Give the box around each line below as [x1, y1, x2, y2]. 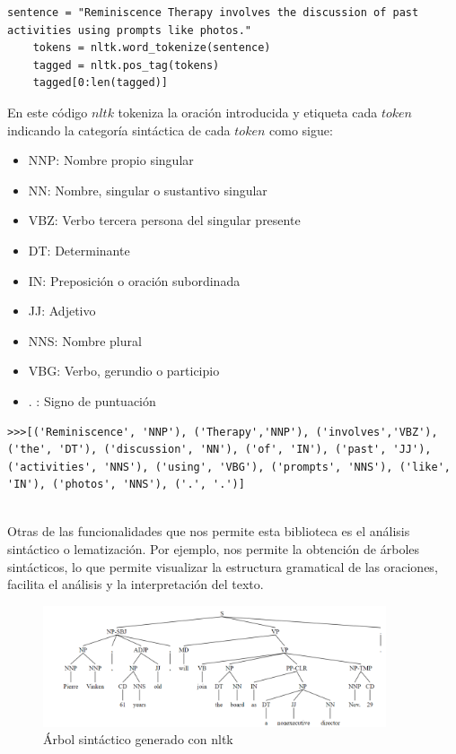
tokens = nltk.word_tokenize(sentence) [32, 41, 271, 55]
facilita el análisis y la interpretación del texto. [7, 575, 264, 594]
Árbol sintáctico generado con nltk [43, 730, 233, 749]
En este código [7, 102, 88, 121]
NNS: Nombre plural [28, 331, 142, 350]
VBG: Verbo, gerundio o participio [28, 361, 220, 380]
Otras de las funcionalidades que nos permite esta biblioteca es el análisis [7, 522, 410, 541]
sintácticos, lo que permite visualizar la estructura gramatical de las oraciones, [7, 557, 438, 576]
